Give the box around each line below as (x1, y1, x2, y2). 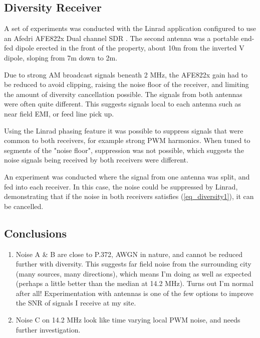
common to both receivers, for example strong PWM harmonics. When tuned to (4, 135, 250, 145)
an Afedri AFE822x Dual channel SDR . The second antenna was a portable (4, 32, 239, 43)
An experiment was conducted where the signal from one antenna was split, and (4, 171, 250, 181)
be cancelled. (4, 200, 44, 211)
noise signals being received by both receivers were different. (4, 154, 188, 165)
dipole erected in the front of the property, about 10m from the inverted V (15, 42, 244, 53)
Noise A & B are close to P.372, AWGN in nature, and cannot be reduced (16, 248, 243, 259)
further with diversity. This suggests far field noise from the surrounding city (16, 258, 251, 269)
